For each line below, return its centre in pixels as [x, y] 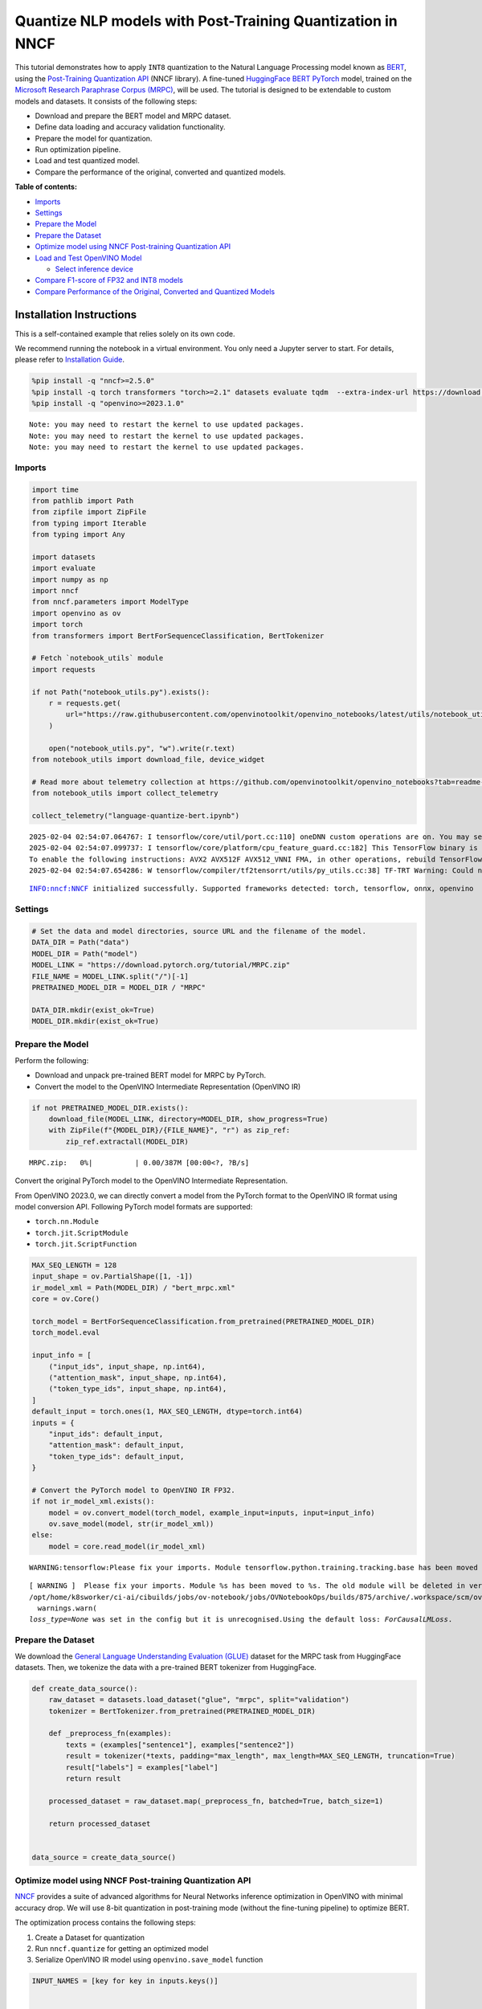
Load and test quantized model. [87, 161]
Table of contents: [46, 187]
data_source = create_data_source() [104, 1857]
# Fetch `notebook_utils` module [98, 658]
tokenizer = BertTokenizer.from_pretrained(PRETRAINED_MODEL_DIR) [182, 1711]
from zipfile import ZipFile [89, 512]
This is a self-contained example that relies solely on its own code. [125, 333]
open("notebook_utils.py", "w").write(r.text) [142, 748]
